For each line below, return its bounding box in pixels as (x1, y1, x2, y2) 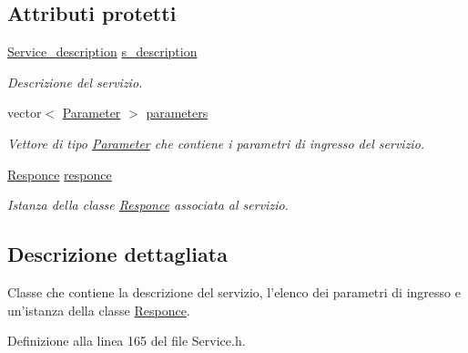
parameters (146, 103, 209, 122)
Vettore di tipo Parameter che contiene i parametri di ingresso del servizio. (7, 133, 425, 152)
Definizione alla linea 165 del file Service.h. (7, 331, 246, 350)
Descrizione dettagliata (7, 240, 228, 268)
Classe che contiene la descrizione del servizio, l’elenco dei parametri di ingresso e (7, 282, 461, 301)
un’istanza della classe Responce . (7, 300, 190, 319)
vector (7, 103, 42, 122)
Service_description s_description (7, 42, 198, 61)
